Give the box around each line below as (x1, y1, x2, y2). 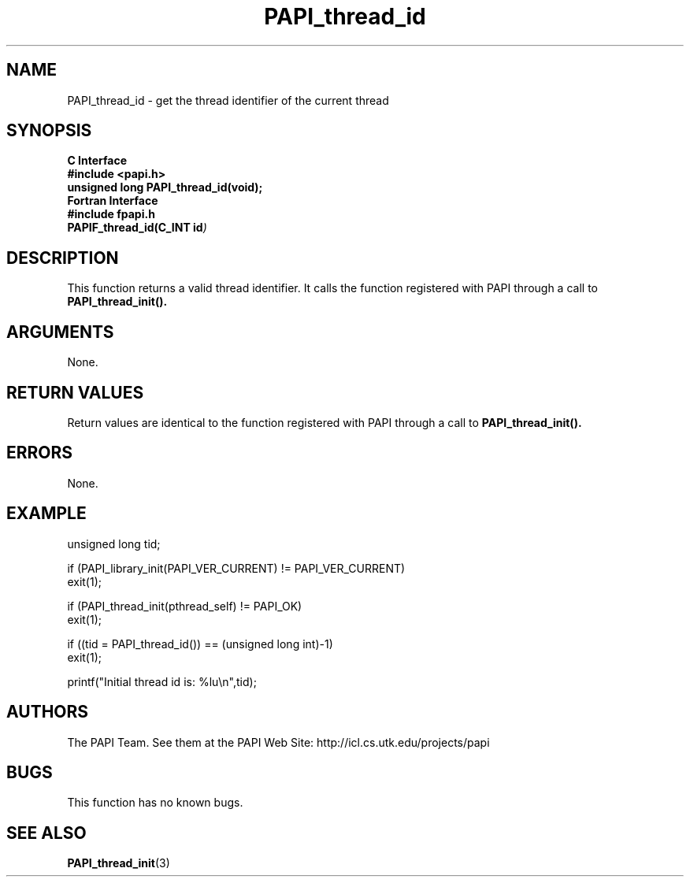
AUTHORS (6, 702, 89, 722)
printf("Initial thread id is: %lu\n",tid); (67, 674, 257, 688)
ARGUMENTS (6, 321, 114, 342)
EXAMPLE (6, 503, 87, 524)
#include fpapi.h (67, 207, 155, 221)
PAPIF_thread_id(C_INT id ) (67, 221, 207, 235)
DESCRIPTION (6, 247, 119, 268)
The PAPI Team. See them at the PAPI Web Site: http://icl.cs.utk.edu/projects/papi (67, 735, 490, 749)
